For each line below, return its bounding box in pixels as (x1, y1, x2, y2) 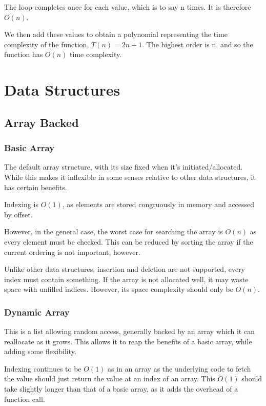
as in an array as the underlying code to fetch (108, 363, 251, 374)
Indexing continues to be (4, 363, 81, 374)
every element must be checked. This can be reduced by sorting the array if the (4, 236, 253, 247)
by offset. (4, 209, 33, 219)
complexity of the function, (4, 39, 89, 49)
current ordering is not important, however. (4, 246, 140, 257)
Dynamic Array (4, 305, 70, 318)
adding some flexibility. (4, 346, 76, 357)
